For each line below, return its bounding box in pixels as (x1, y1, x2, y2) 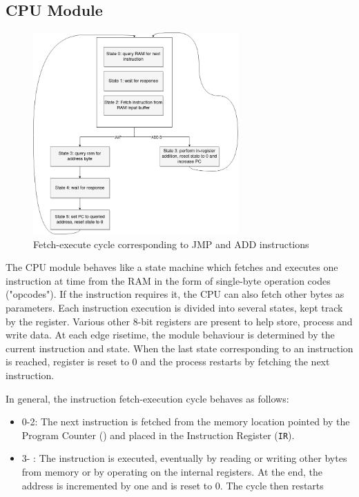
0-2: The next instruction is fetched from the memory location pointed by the (21, 414, 350, 429)
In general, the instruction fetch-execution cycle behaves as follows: (6, 391, 289, 405)
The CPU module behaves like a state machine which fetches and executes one (6, 260, 338, 274)
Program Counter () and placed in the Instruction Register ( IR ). (21, 427, 295, 442)
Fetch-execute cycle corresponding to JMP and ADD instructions (33, 236, 309, 251)
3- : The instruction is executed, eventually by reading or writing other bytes (21, 451, 347, 465)
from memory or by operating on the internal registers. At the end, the (21, 465, 322, 479)
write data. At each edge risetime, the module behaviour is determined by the (6, 327, 335, 342)
